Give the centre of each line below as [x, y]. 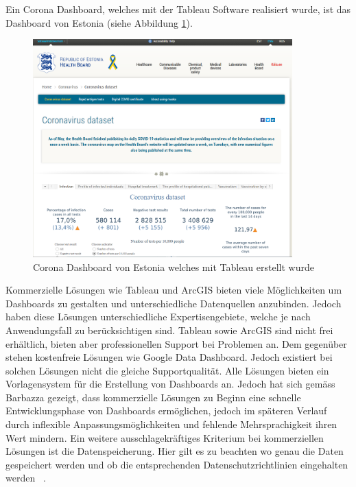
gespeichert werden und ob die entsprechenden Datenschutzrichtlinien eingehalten [177, 464]
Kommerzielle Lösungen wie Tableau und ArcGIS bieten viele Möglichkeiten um [174, 290]
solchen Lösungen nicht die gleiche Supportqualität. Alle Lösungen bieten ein [167, 370]
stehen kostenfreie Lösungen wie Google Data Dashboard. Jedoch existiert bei [169, 357]
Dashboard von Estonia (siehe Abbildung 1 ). [99, 22]
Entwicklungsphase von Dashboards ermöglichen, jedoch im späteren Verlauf [166, 411]
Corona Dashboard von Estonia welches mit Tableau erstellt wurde [174, 266]
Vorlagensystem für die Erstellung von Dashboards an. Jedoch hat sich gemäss [170, 384]
